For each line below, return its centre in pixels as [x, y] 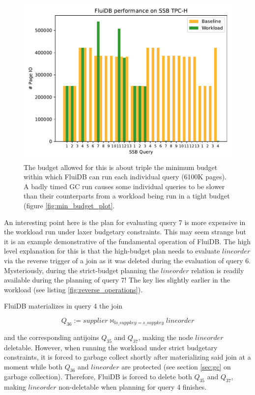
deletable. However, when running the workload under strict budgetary [111, 347]
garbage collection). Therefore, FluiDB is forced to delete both [98, 377]
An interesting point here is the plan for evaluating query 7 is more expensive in [125, 222]
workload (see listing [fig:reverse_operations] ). [73, 289]
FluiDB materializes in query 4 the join [63, 306]
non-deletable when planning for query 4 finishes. [133, 387]
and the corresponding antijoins [52, 337]
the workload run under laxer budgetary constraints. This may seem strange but [125, 232]
